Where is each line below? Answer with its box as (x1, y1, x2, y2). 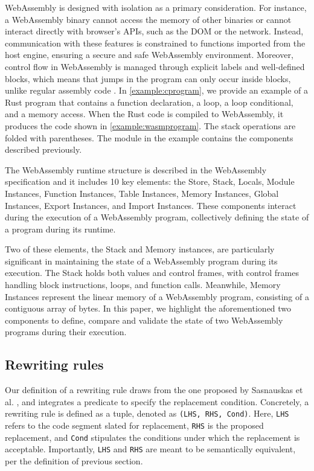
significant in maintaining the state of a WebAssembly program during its (5, 254, 278, 267)
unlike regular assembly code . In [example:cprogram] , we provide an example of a (5, 84, 309, 97)
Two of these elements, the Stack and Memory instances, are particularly (5, 243, 275, 255)
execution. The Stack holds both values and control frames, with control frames (5, 266, 299, 279)
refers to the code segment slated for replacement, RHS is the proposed (5, 419, 264, 432)
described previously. (5, 143, 82, 156)
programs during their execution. (5, 325, 127, 338)
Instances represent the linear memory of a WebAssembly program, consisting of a (5, 290, 309, 303)
